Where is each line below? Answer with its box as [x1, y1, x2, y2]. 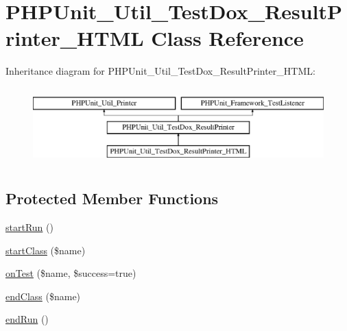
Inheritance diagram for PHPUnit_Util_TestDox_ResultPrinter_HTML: [5, 64, 315, 78]
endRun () [5, 312, 49, 326]
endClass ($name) [5, 289, 81, 303]
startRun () [5, 220, 53, 234]
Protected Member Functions [5, 188, 219, 209]
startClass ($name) [5, 243, 86, 257]
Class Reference [151, 24, 304, 52]
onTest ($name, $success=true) [5, 266, 136, 280]
